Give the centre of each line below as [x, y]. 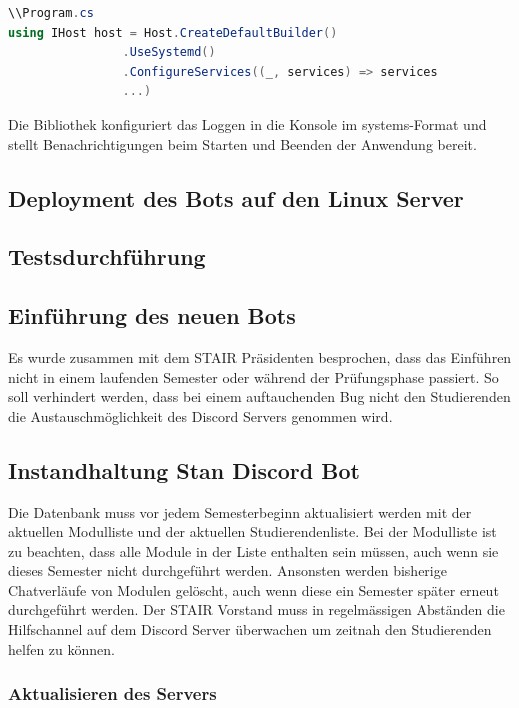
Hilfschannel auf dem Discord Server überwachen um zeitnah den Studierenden [250, 629]
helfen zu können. [61, 648]
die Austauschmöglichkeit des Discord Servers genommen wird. [200, 415]
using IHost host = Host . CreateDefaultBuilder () [173, 32]
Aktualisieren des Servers [112, 693]
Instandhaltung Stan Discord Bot [184, 469]
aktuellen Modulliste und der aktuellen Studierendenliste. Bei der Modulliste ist [252, 531]
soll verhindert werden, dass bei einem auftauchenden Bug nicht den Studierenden [259, 396]
